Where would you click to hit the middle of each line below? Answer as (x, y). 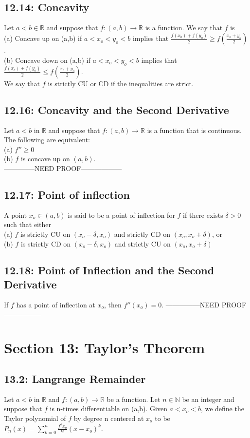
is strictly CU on (45, 234)
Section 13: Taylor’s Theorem (105, 348)
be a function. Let (134, 399)
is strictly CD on (46, 243)
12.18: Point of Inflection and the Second (109, 270)
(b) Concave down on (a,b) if (47, 60)
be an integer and (208, 399)
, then (113, 304)
